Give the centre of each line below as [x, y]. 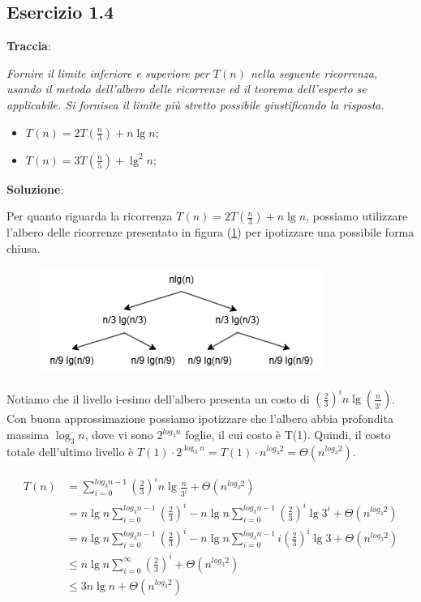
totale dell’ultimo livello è [70, 451]
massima [28, 435]
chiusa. [24, 248]
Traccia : [29, 46]
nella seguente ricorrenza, [314, 73]
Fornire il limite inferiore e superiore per [108, 73]
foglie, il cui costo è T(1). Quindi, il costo [288, 435]
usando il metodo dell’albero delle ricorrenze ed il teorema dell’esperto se [187, 89]
